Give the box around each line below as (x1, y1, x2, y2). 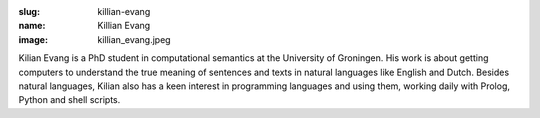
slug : (18, 6, 40, 17)
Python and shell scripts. (18, 94, 121, 106)
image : (18, 33, 49, 45)
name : (18, 20, 46, 32)
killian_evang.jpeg (97, 33, 171, 45)
